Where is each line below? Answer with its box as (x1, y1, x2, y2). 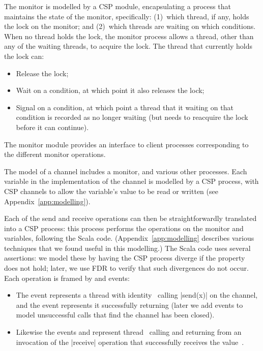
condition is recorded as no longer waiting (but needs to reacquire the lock (16, 112, 248, 122)
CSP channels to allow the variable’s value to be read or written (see (4, 185, 218, 196)
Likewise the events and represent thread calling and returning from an (16, 327, 242, 337)
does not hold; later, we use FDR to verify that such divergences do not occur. (4, 263, 249, 273)
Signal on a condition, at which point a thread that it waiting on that (16, 102, 233, 112)
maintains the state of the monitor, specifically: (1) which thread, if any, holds (4, 11, 249, 21)
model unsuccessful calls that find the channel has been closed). (16, 309, 215, 320)
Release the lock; (16, 68, 69, 78)
